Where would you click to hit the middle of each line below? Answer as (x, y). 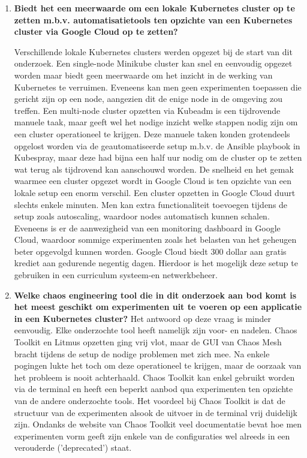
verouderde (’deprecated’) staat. (73, 448)
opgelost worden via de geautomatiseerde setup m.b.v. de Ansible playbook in (157, 145)
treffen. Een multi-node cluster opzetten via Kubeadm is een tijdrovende (147, 110)
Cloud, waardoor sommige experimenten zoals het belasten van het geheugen (155, 239)
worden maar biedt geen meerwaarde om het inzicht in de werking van (143, 75)
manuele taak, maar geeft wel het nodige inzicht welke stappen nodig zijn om (156, 122)
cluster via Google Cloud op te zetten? (96, 31)
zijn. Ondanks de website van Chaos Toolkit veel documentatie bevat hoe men (158, 424)
